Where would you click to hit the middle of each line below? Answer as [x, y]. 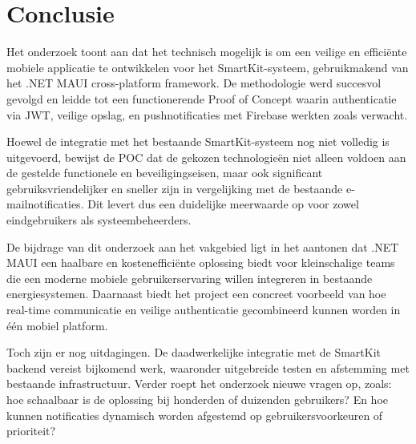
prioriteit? [31, 431]
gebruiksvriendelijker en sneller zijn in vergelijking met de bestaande [175, 188]
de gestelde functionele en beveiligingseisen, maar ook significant [165, 173]
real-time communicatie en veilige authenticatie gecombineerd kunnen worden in [204, 310]
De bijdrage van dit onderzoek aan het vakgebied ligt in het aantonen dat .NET [203, 246]
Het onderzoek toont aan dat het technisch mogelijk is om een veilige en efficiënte [207, 52]
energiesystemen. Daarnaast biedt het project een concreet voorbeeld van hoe [196, 294]
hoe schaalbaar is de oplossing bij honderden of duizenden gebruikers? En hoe [197, 399]
